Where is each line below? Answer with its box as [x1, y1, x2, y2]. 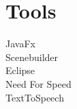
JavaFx [5, 36, 35, 51]
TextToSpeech [5, 90, 64, 104]
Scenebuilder [5, 49, 59, 64]
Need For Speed [5, 76, 72, 90]
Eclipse [5, 63, 35, 77]
